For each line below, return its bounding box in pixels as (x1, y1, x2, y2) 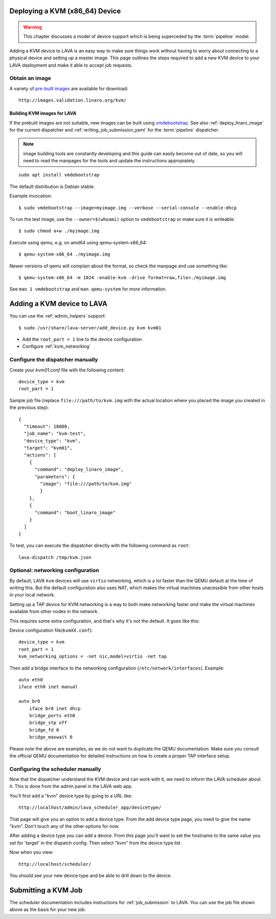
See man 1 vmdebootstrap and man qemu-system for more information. (9, 286, 167, 292)
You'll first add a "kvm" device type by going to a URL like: (9, 792, 132, 799)
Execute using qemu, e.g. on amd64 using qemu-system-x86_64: (9, 239, 148, 245)
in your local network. (9, 592, 56, 598)
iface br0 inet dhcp (29, 705, 81, 712)
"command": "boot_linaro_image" (34, 510, 116, 515)
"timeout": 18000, (24, 423, 70, 429)
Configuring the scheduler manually (9, 765, 102, 772)
